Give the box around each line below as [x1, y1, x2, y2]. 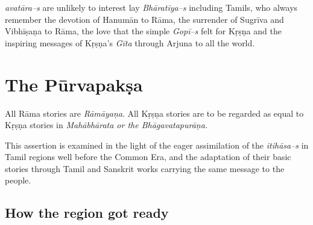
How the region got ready [5, 203, 169, 222]
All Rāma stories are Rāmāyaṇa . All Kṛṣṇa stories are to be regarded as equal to [5, 106, 304, 119]
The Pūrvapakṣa [5, 72, 143, 96]
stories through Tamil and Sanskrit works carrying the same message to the [5, 162, 285, 174]
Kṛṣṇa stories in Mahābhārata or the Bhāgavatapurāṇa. [5, 119, 208, 131]
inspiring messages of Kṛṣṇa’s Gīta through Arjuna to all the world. [5, 36, 255, 49]
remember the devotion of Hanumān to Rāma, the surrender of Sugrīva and [5, 13, 284, 25]
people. [5, 174, 31, 186]
